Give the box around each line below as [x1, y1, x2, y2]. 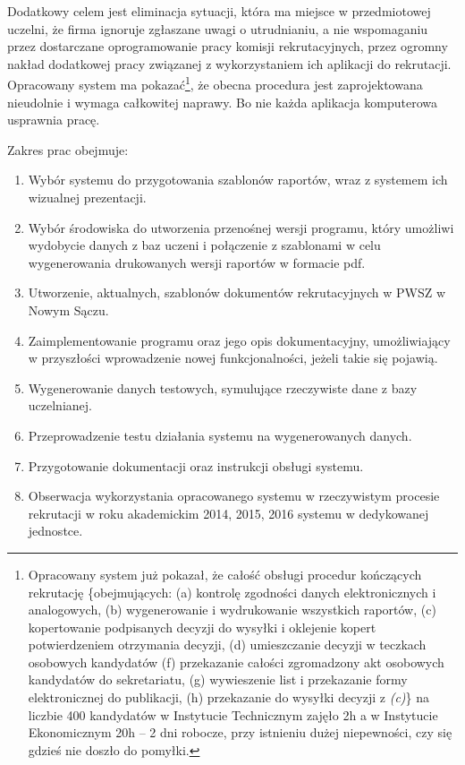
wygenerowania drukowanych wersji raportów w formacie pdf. [28, 253, 366, 271]
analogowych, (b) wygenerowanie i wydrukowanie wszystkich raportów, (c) [28, 600, 436, 619]
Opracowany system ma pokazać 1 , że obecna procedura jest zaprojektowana [7, 73, 423, 94]
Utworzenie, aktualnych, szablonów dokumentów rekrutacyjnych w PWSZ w [28, 283, 446, 302]
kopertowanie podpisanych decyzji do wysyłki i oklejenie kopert [28, 617, 376, 636]
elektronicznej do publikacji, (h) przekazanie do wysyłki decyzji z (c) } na [28, 688, 430, 707]
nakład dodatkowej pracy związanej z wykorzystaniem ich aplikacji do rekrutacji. [7, 54, 452, 73]
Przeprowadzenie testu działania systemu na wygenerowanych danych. [28, 425, 412, 444]
